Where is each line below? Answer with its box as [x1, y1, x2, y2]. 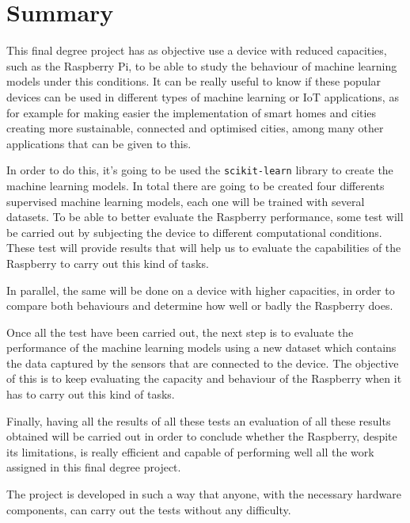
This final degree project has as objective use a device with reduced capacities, [6, 42, 387, 59]
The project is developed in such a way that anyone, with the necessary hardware [6, 486, 401, 502]
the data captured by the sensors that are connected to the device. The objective [6, 354, 399, 371]
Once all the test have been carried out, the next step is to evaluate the [6, 323, 354, 340]
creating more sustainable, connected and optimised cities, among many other [6, 120, 384, 136]
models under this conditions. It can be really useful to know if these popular [6, 73, 382, 90]
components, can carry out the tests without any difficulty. [6, 501, 291, 517]
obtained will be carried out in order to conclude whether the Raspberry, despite [6, 428, 397, 445]
